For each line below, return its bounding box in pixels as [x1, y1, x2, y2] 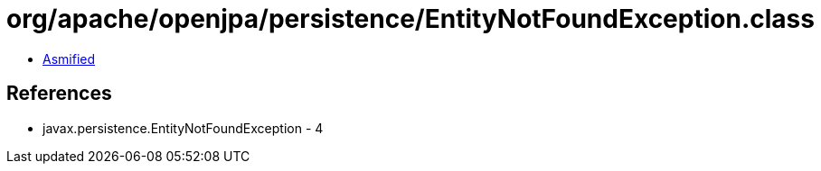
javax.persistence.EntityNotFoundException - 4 [42, 120, 324, 136]
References [6, 82, 112, 105]
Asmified [42, 50, 96, 67]
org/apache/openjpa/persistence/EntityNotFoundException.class [6, 4, 815, 34]
